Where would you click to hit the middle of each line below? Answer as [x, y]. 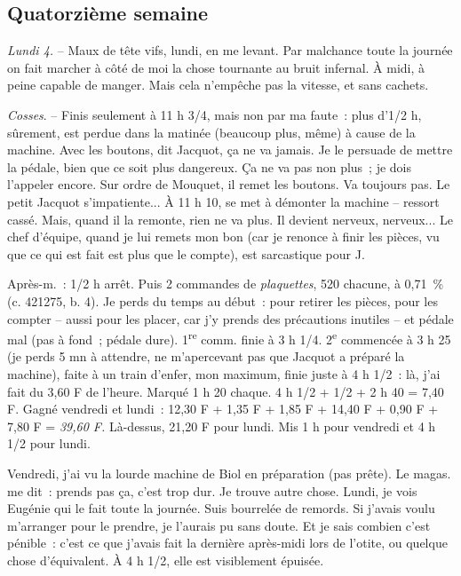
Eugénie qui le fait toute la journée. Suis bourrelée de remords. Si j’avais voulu [221, 508]
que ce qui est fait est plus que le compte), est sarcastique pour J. [186, 253]
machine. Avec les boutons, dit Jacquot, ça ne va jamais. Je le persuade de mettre [230, 150]
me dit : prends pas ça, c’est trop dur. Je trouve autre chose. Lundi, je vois [212, 490]
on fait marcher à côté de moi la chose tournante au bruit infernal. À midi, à [216, 67]
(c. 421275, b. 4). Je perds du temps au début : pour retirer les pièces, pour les [223, 300]
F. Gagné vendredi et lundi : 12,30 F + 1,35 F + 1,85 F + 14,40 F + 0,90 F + [223, 409]
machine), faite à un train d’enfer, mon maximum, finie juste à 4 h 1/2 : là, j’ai [224, 373]
